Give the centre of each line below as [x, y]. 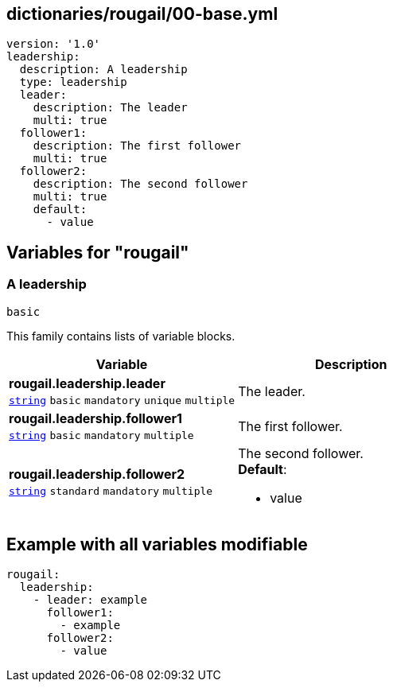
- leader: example [90, 600]
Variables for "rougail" [98, 252]
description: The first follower [137, 146]
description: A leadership [103, 70]
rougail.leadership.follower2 [97, 474]
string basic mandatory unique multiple [122, 400]
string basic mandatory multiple [101, 435]
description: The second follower [140, 184]
